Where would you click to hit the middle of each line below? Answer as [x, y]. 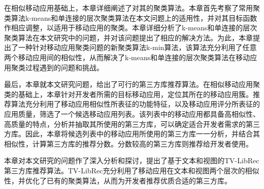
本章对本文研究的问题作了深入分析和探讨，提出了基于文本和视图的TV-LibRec [132, 160]
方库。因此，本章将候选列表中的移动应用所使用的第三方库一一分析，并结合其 [132, 134]
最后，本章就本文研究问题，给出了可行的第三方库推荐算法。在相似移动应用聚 [132, 84]
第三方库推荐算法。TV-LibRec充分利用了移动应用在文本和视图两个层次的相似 [132, 170]
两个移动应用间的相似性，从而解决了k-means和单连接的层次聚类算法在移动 [127, 57]
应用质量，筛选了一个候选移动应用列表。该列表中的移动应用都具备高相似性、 [132, 113]
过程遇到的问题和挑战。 [64, 67]
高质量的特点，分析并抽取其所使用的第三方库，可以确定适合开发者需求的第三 [132, 124]
